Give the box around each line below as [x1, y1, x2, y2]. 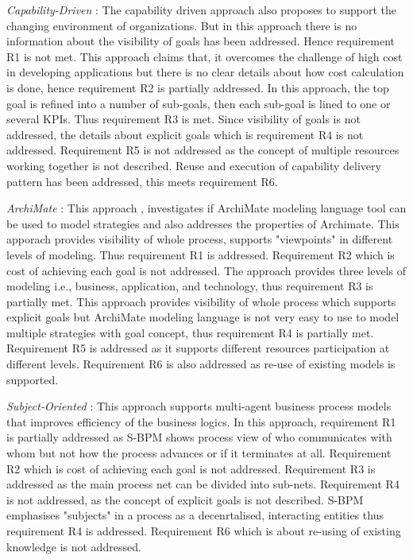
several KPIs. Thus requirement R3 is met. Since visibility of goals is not [6, 111, 361, 127]
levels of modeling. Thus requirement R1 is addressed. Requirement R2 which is [6, 246, 395, 262]
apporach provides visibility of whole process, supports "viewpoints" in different [6, 231, 393, 247]
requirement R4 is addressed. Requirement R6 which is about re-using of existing [6, 523, 401, 539]
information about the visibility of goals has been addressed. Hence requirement [6, 33, 396, 49]
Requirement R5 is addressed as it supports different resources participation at [6, 340, 390, 356]
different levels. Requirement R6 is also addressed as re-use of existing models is [6, 356, 396, 372]
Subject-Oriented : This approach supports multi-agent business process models [6, 398, 392, 414]
